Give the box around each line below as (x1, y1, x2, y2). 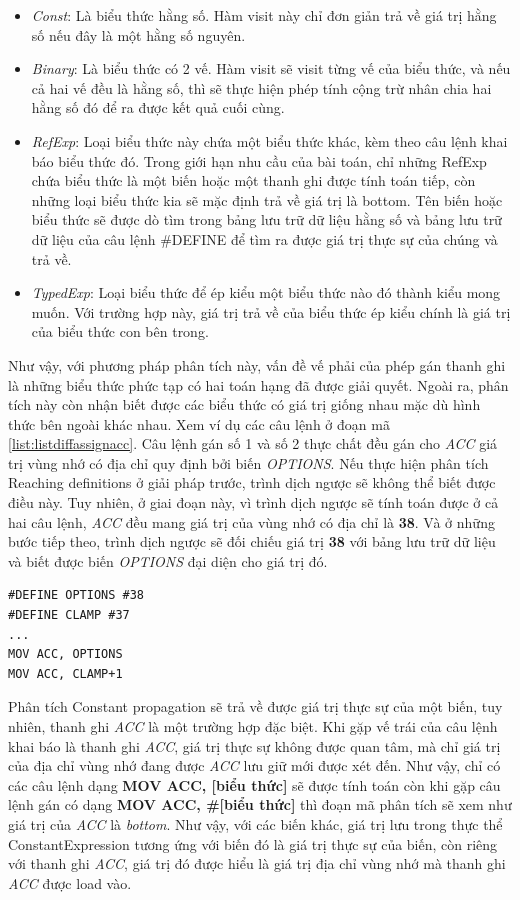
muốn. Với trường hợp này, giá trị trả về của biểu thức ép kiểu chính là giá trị (31, 301, 511, 322)
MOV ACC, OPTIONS (8, 647, 123, 662)
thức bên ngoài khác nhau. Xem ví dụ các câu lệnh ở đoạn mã (8, 413, 390, 434)
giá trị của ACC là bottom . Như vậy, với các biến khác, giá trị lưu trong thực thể (8, 813, 503, 834)
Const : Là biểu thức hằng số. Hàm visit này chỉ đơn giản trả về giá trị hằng (31, 5, 497, 25)
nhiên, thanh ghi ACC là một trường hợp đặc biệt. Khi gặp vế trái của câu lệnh (8, 716, 498, 736)
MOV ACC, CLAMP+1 (8, 666, 123, 681)
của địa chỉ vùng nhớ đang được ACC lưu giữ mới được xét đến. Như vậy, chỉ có (8, 755, 501, 776)
